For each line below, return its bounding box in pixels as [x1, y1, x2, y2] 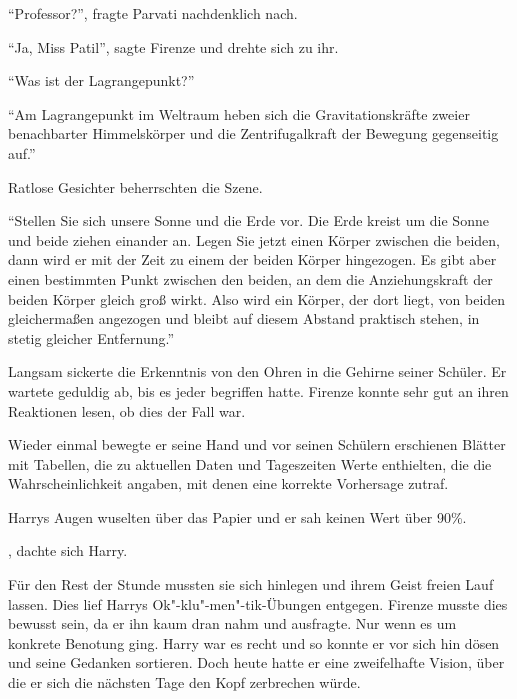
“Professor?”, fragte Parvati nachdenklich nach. [8, 3, 298, 23]
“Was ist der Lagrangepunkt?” [8, 70, 195, 91]
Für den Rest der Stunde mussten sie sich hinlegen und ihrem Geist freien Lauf [8, 574, 494, 595]
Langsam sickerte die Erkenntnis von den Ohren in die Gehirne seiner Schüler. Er [8, 361, 507, 382]
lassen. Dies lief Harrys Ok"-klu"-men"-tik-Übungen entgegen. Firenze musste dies [8, 593, 508, 614]
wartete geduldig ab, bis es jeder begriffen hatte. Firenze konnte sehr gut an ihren [8, 380, 509, 401]
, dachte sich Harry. [8, 540, 128, 561]
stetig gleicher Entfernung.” [8, 327, 175, 348]
